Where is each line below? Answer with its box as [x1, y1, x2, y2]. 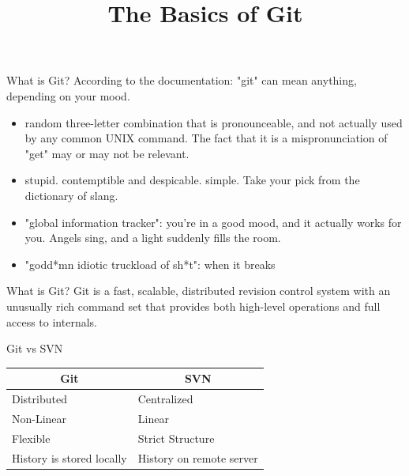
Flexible [12, 429, 51, 446]
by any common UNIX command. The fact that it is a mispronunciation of [24, 130, 388, 146]
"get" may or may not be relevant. [24, 145, 189, 161]
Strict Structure [137, 429, 215, 446]
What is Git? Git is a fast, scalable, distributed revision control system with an [6, 282, 391, 299]
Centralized [137, 391, 193, 407]
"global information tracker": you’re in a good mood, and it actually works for [24, 213, 402, 230]
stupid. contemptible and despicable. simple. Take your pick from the [24, 172, 360, 188]
